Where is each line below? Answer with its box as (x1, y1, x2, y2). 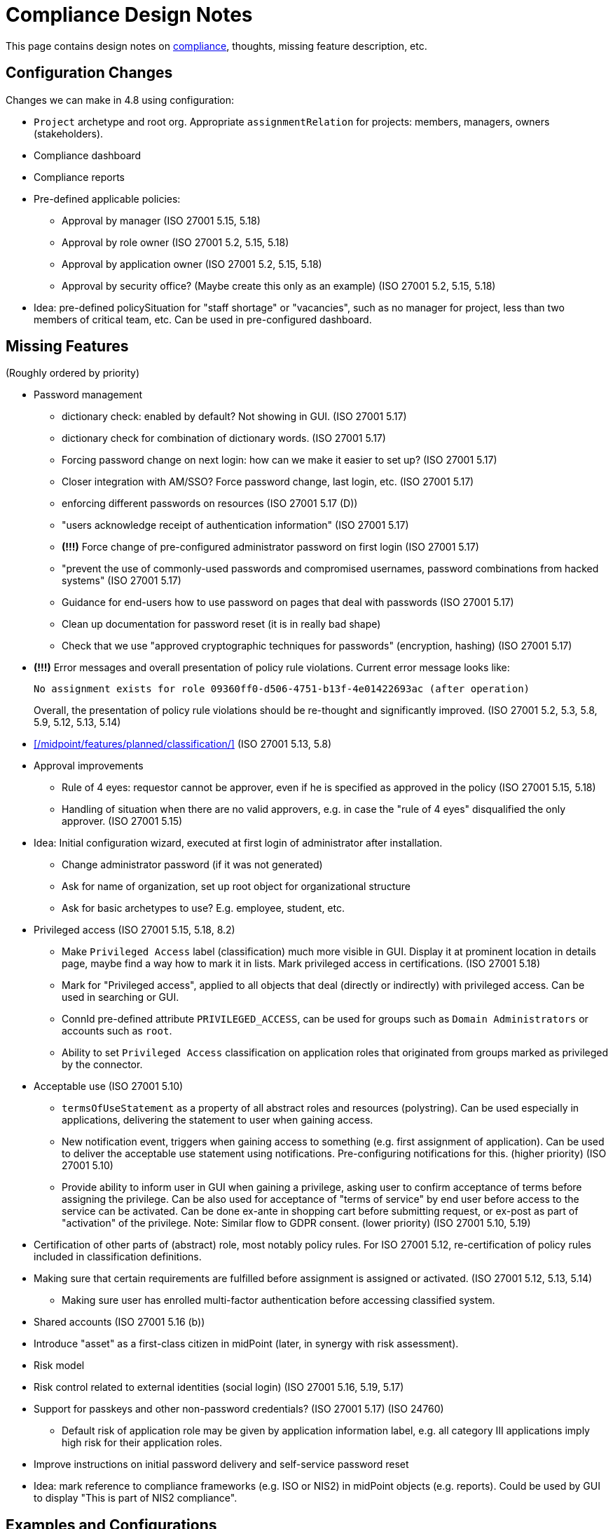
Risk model (34, 1359, 85, 1372)
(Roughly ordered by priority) (6, 367, 140, 379)
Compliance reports (34, 170, 125, 183)
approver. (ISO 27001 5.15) (62, 815, 183, 828)
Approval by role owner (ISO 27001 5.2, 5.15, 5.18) (62, 236, 289, 248)
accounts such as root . (62, 1025, 172, 1037)
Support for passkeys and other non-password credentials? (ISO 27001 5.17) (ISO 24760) (34, 1403, 444, 1415)
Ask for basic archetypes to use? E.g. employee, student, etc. (62, 902, 345, 915)
